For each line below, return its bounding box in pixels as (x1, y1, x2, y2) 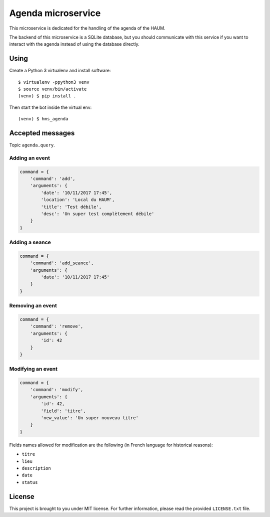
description (21, 465, 51, 471)
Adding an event (9, 154, 50, 161)
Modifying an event (9, 366, 57, 373)
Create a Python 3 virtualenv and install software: (9, 68, 111, 74)
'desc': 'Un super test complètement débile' (40, 211, 154, 217)
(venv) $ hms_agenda (18, 116, 68, 122)
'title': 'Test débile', (40, 204, 102, 210)
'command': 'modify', (30, 387, 83, 393)
